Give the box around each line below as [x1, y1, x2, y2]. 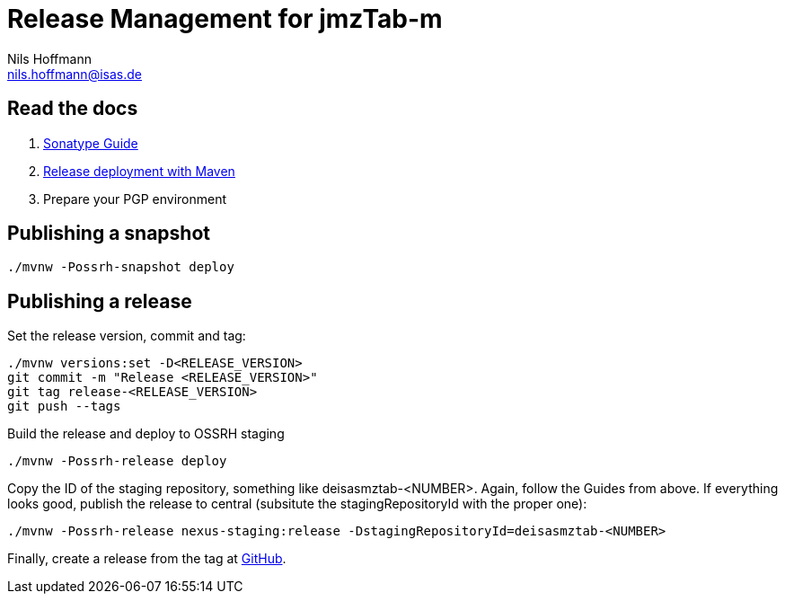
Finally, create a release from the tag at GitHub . [7, 551, 287, 567]
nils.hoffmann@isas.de [7, 66, 142, 82]
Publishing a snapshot [7, 222, 210, 245]
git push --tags [7, 399, 121, 414]
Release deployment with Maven [43, 163, 235, 179]
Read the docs [7, 97, 138, 120]
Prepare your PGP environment [43, 190, 227, 207]
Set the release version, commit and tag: [7, 328, 246, 344]
